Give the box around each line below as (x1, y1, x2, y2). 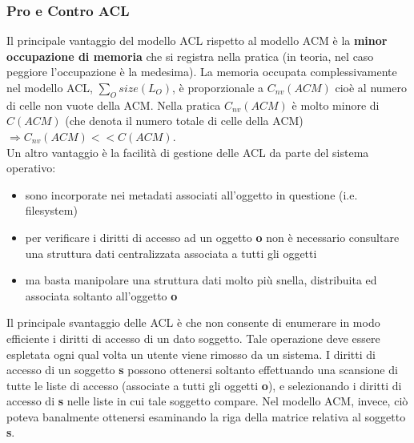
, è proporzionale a (172, 79, 264, 95)
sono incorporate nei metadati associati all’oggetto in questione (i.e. (25, 186, 358, 203)
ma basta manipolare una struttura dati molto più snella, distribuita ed (25, 272, 377, 288)
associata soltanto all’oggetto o (25, 287, 178, 304)
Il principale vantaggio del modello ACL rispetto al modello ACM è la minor (6, 32, 388, 49)
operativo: (6, 159, 56, 176)
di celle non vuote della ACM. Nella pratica (6, 96, 221, 113)
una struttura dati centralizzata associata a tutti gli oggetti (25, 244, 317, 261)
